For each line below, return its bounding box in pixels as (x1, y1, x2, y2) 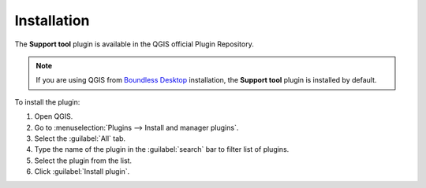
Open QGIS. (34, 112, 73, 121)
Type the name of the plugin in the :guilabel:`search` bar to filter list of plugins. (34, 145, 290, 154)
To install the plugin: (14, 97, 80, 106)
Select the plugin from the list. (34, 156, 133, 165)
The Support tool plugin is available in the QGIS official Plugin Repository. (14, 39, 254, 49)
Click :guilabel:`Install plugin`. (34, 167, 130, 176)
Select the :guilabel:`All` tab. (34, 134, 126, 143)
